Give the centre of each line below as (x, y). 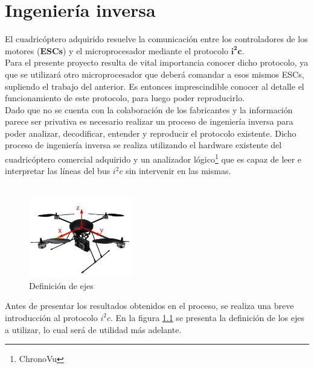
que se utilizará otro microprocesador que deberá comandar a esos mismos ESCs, (155, 74)
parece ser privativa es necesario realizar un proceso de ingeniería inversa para (149, 121)
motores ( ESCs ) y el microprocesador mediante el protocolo (117, 50)
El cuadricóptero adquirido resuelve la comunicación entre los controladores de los (156, 39)
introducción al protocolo (51, 317)
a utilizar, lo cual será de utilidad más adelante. (93, 329)
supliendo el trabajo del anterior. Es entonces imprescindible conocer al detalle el (155, 86)
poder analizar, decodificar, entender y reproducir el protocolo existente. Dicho (151, 133)
